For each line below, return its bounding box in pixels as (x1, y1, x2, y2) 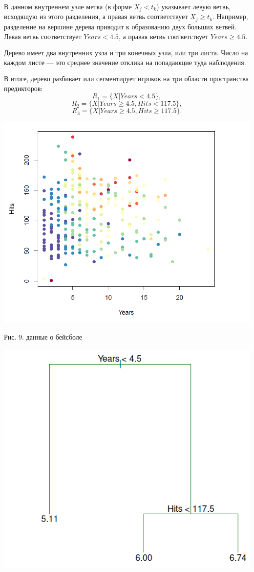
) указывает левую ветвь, (156, 1, 231, 11)
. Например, (212, 11, 248, 22)
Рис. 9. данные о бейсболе (4, 332, 83, 342)
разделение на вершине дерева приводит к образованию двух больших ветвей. (4, 21, 237, 31)
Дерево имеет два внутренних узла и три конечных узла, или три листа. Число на (4, 47, 248, 58)
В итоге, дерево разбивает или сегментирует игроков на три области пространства (4, 73, 249, 84)
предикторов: (4, 83, 43, 93)
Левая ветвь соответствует (4, 31, 82, 41)
